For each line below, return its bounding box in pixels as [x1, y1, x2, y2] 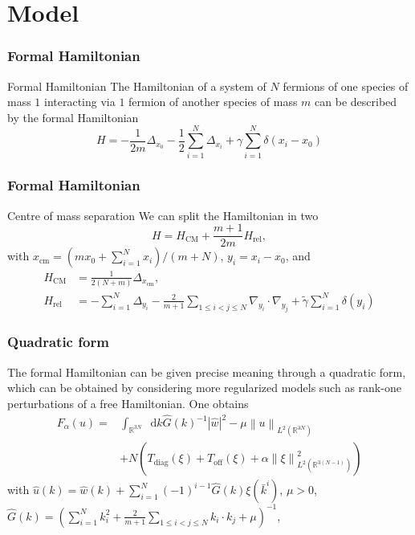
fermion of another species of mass [128, 93, 298, 110]
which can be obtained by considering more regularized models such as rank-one [7, 379, 401, 396]
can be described [315, 93, 397, 110]
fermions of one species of [283, 77, 409, 94]
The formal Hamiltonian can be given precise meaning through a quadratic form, [7, 363, 406, 380]
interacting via [44, 93, 116, 110]
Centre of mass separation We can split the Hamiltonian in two [7, 206, 319, 223]
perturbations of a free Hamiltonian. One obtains [7, 394, 249, 411]
